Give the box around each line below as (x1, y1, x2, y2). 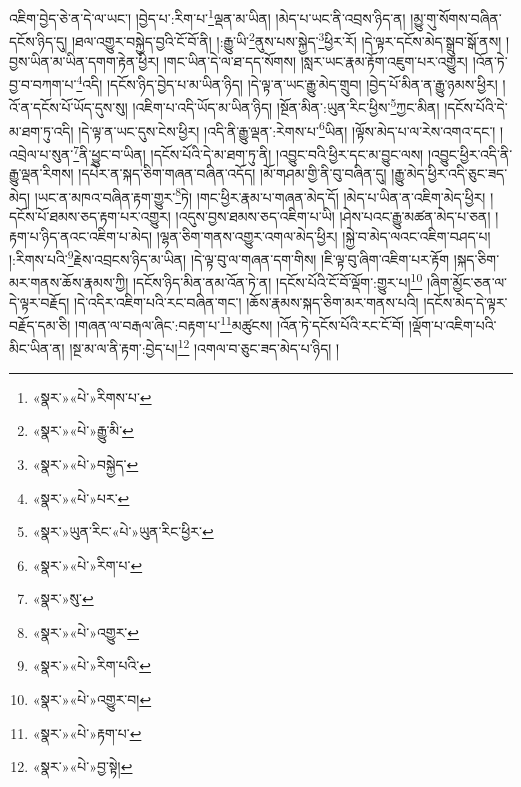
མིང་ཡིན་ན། (9, 338, 65, 359)
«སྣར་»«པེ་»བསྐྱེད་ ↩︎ (32, 453, 139, 474)
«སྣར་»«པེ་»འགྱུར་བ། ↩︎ (32, 689, 152, 710)
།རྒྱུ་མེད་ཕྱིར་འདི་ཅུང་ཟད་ (391, 163, 508, 184)
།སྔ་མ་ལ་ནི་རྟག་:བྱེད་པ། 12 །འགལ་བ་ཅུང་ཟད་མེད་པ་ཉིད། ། (69, 335, 340, 359)
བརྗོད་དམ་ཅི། (9, 314, 71, 335)
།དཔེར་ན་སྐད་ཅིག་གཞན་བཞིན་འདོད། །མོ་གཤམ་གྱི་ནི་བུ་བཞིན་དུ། (78, 163, 387, 184)
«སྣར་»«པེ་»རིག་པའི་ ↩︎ (32, 655, 151, 676)
